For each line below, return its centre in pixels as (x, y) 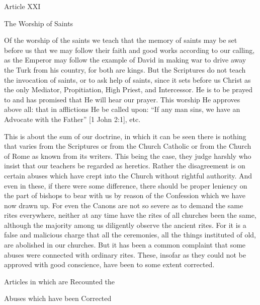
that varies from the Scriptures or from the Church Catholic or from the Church (128, 146)
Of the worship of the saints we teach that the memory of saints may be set (121, 40)
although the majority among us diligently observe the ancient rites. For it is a (125, 225)
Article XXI (22, 6)
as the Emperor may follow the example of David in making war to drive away (125, 60)
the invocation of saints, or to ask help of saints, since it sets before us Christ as (127, 79)
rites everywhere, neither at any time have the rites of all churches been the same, (130, 215)
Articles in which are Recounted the (60, 281)
